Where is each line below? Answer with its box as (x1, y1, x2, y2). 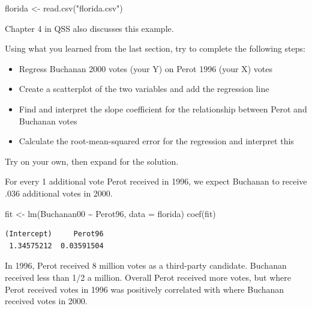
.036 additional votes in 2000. (5, 186, 113, 199)
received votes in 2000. (5, 295, 88, 307)
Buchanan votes (19, 114, 77, 127)
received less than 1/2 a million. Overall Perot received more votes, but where (5, 271, 291, 283)
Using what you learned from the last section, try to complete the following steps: (5, 42, 305, 55)
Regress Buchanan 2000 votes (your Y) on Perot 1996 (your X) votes (19, 62, 272, 75)
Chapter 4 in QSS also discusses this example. (5, 22, 174, 34)
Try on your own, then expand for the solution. (5, 154, 179, 167)
